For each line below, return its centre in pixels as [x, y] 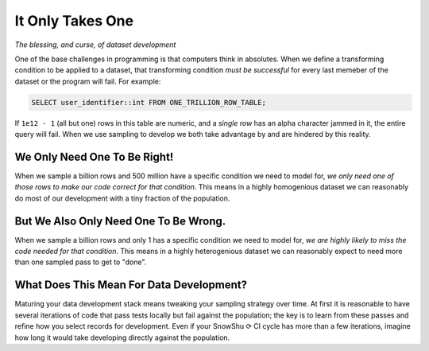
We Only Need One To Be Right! [94, 156]
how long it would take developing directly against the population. [122, 337]
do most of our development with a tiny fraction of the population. [122, 198]
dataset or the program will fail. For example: [88, 81]
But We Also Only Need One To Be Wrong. [120, 221]
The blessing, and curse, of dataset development [95, 45]
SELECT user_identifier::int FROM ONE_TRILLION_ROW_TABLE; [149, 102]
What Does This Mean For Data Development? [131, 285]
